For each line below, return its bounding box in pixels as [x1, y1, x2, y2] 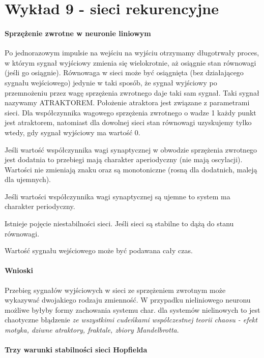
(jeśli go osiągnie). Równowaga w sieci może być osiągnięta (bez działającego [5, 67, 244, 78]
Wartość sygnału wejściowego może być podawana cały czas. [5, 245, 193, 256]
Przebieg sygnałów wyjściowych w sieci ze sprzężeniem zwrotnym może [5, 284, 226, 295]
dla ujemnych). [5, 174, 51, 185]
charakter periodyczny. [5, 201, 75, 212]
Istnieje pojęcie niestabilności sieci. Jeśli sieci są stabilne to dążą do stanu [5, 218, 234, 229]
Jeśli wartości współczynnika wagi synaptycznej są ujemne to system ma [5, 191, 230, 201]
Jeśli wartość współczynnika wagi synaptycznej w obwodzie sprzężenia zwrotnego [5, 144, 257, 155]
